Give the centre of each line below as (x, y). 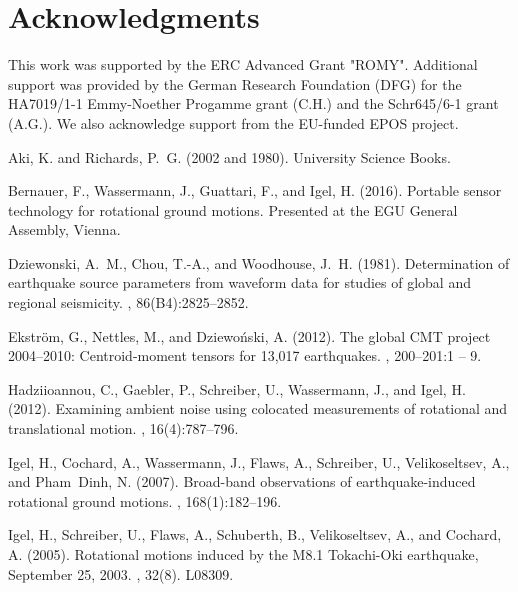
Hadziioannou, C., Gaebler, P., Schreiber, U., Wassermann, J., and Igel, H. (237, 388)
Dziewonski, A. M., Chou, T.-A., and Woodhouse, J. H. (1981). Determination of (259, 262)
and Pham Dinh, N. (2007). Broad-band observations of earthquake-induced (242, 481)
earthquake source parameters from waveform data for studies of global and (239, 282)
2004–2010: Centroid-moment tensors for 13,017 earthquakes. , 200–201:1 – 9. (245, 355)
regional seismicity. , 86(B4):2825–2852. (128, 302)
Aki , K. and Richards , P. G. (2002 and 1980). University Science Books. (229, 156)
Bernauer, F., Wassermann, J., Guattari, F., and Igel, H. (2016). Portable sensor (255, 190)
